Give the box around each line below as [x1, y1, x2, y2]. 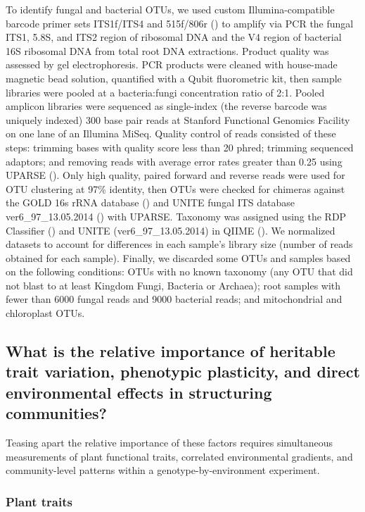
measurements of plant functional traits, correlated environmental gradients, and [6, 449, 353, 463]
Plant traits [6, 492, 72, 510]
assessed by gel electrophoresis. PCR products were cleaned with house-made [6, 57, 338, 72]
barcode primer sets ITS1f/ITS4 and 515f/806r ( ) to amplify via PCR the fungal [6, 15, 354, 30]
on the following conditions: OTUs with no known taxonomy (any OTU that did [6, 264, 353, 279]
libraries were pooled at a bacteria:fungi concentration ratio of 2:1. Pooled [6, 85, 325, 99]
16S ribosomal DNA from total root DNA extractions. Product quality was [6, 43, 329, 58]
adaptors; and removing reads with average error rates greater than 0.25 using [6, 154, 342, 168]
